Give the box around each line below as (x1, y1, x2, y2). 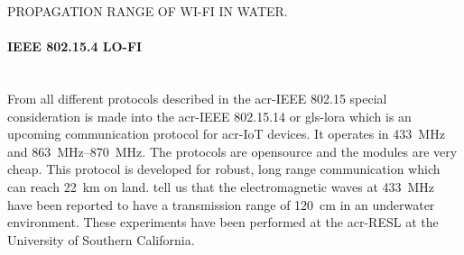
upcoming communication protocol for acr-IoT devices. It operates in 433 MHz (7, 124, 445, 143)
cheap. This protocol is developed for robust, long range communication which (7, 159, 441, 178)
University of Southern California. (7, 230, 195, 249)
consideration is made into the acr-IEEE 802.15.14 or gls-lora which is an (7, 106, 412, 125)
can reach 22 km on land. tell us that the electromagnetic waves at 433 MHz (7, 177, 435, 196)
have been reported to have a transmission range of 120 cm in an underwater (7, 195, 435, 214)
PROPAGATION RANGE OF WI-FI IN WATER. (7, 2, 288, 20)
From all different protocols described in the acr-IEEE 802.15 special (7, 88, 387, 107)
